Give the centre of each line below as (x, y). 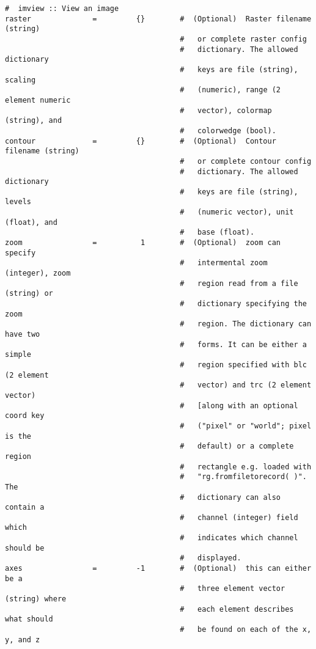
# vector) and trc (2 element (246, 385)
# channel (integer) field (239, 517)
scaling (20, 80)
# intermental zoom (224, 263)
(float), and (31, 222)
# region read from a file (239, 283)
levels (18, 202)
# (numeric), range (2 (230, 90)
